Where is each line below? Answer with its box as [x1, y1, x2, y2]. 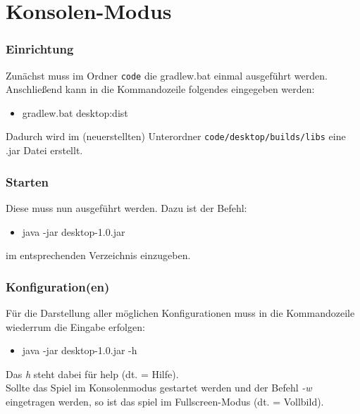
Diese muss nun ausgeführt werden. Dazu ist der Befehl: [6, 200, 247, 215]
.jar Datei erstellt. [6, 143, 83, 158]
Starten [6, 172, 49, 190]
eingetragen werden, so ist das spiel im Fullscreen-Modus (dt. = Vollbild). [6, 394, 324, 408]
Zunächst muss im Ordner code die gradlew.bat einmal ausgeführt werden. [6, 68, 328, 82]
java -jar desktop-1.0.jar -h [22, 343, 137, 358]
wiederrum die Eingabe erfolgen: [6, 319, 145, 334]
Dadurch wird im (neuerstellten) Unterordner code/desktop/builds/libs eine [6, 129, 346, 144]
